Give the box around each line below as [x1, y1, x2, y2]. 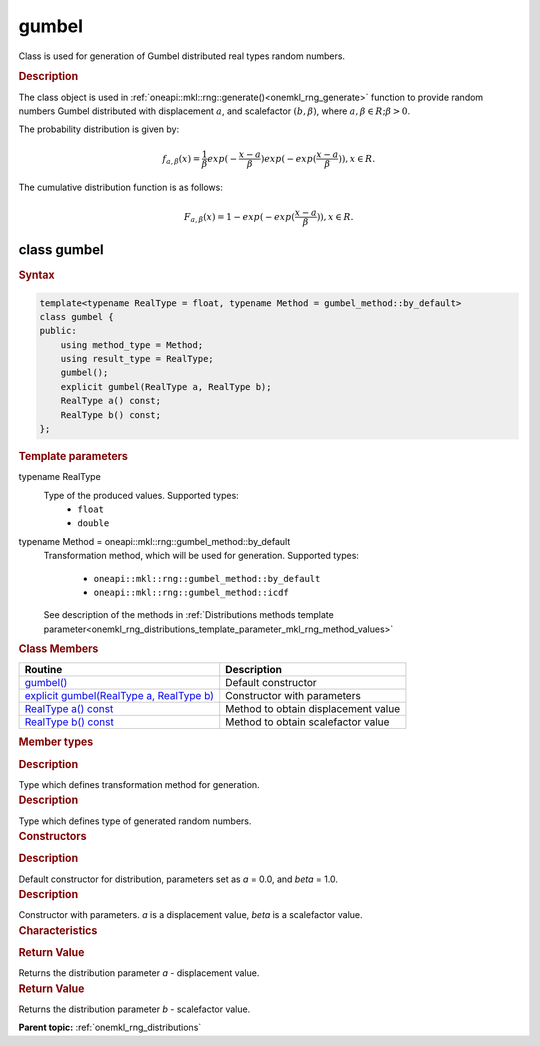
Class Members [18, 642, 99, 656]
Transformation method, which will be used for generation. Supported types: [43, 550, 360, 562]
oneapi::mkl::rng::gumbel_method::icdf [93, 587, 289, 599]
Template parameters [18, 450, 129, 464]
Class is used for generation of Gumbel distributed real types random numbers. [18, 50, 345, 62]
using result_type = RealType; [60, 353, 214, 365]
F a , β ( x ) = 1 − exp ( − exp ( [183, 211, 295, 224]
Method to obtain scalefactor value [225, 715, 390, 729]
